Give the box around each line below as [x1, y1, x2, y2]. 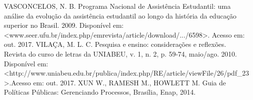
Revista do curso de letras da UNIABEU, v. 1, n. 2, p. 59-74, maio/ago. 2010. [4, 48, 237, 59]
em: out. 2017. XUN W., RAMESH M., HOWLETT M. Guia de [33, 77, 226, 87]
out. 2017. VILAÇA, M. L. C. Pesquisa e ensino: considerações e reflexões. [4, 39, 226, 49]
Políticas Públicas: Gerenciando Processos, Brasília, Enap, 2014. [4, 87, 196, 97]
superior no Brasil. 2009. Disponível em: [4, 20, 124, 30]
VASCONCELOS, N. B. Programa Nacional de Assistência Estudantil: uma [4, 1, 231, 11]
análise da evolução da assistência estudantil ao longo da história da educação [4, 10, 237, 20]
